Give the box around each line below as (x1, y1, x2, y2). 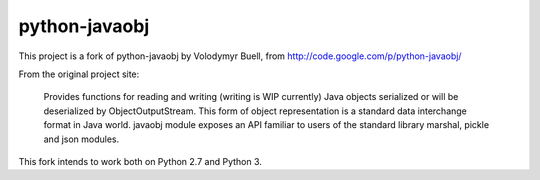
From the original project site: (18, 68, 140, 80)
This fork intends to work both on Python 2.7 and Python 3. (18, 155, 262, 167)
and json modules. (43, 133, 120, 145)
